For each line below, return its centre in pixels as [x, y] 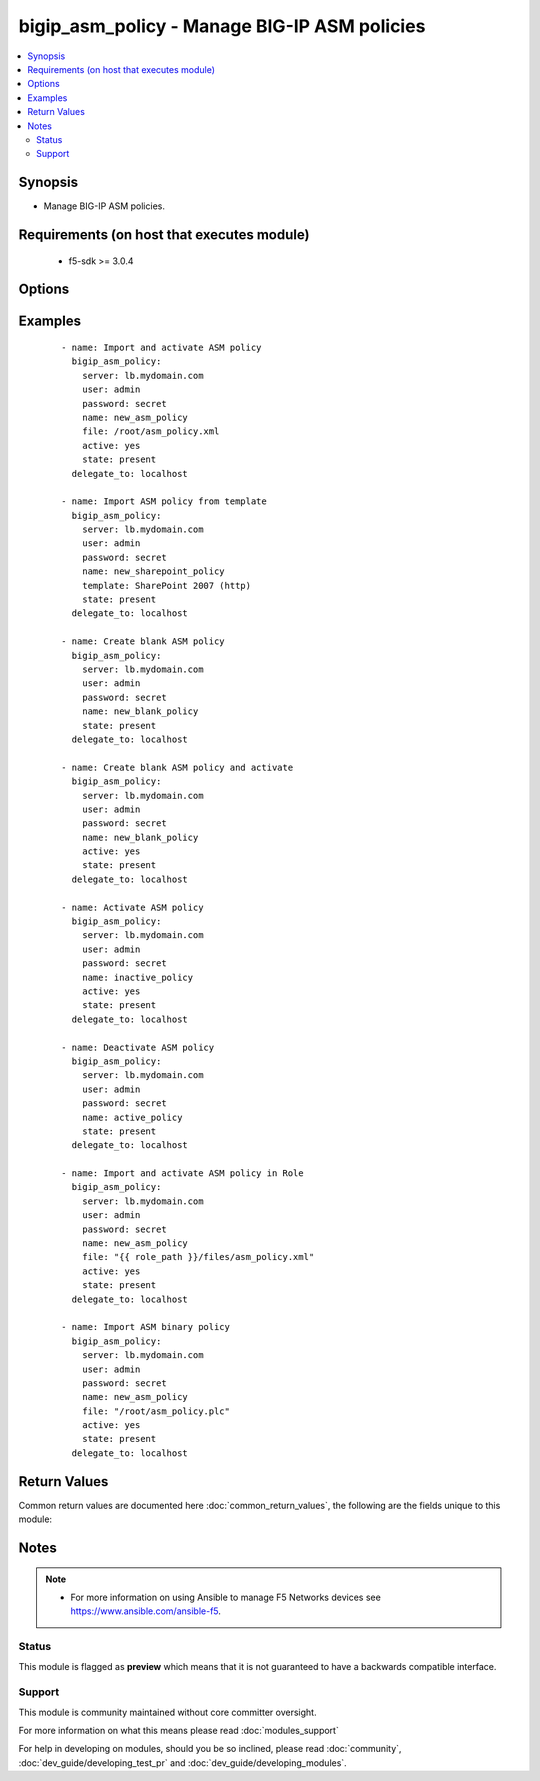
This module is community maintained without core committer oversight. [167, 1712]
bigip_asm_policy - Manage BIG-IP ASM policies [222, 26]
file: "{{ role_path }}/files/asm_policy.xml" [198, 1257]
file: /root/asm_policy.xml [150, 431]
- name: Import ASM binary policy [145, 1327]
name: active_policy [132, 1117]
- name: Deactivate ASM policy [138, 1047]
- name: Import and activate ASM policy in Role [182, 1173]
